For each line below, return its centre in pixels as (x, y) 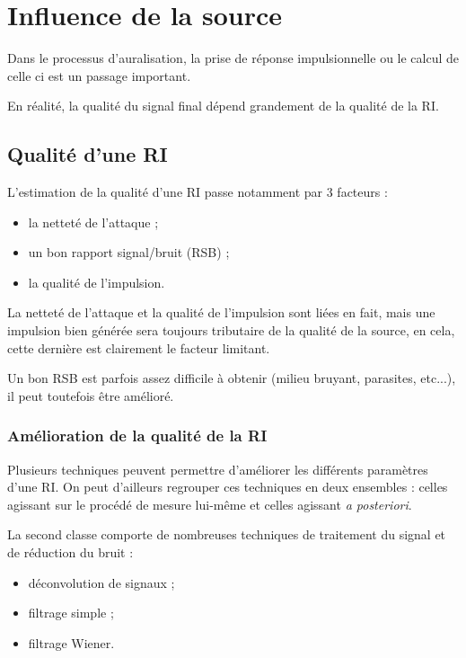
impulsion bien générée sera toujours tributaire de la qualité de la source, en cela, (231, 330)
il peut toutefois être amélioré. (91, 395)
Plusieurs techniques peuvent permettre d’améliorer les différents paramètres (218, 469)
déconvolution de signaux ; (101, 582)
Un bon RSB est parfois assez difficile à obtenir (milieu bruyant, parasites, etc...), (232, 378)
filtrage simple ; (71, 613)
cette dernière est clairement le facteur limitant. (139, 347)
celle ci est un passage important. (99, 75)
